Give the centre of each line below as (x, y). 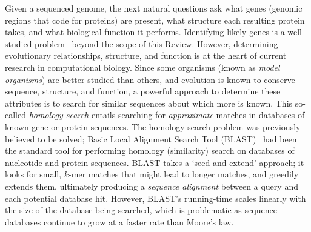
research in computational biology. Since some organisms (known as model (142, 67)
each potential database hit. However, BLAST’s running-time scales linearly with (155, 198)
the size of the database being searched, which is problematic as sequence (141, 210)
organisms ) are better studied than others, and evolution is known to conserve (150, 79)
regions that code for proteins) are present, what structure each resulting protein (155, 20)
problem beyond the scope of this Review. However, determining (156, 43)
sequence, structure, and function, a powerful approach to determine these (143, 91)
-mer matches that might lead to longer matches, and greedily (184, 174)
